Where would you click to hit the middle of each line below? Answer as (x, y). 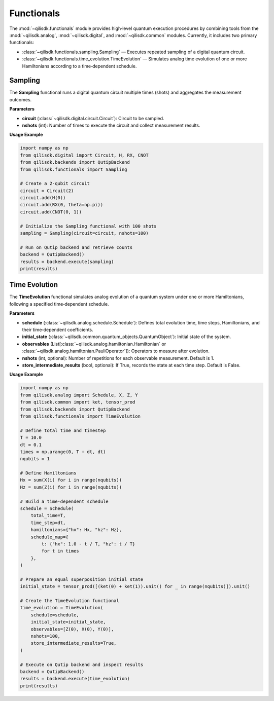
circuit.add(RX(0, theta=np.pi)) (62, 205)
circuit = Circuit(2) (47, 191)
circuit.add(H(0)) (43, 198)
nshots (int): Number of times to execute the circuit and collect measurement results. (111, 125)
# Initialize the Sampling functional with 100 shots (88, 226)
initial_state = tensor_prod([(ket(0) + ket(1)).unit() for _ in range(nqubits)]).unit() (135, 586)
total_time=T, (48, 515)
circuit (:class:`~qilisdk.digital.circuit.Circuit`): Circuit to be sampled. (93, 118)
